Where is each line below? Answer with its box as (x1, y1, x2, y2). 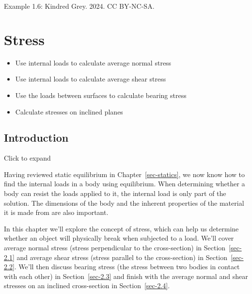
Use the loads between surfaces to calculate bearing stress (15, 90, 187, 100)
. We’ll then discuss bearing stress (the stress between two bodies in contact (14, 261, 240, 272)
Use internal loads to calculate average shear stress (15, 74, 166, 84)
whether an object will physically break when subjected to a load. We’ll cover (4, 233, 234, 243)
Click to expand (4, 153, 51, 163)
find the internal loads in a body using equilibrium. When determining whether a (4, 179, 245, 189)
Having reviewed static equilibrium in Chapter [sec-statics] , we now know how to (4, 169, 245, 179)
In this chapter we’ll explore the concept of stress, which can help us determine (4, 223, 239, 233)
